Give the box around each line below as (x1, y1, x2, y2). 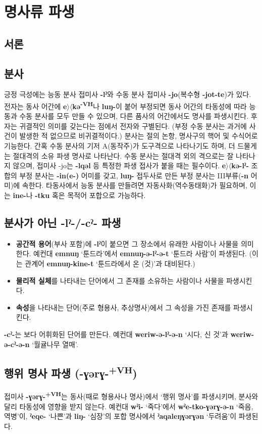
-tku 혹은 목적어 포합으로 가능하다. (35, 189, 146, 200)
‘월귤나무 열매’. (32, 339, 78, 349)
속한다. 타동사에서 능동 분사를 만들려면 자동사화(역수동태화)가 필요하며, (22, 180, 247, 190)
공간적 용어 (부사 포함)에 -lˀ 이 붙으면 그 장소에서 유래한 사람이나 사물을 (16, 238, 239, 249)
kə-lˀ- (231, 160, 249, 171)
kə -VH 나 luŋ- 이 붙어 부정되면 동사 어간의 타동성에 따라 (72, 99, 247, 111)
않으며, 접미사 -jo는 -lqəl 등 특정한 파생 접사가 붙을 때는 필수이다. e (13, 160, 226, 171)
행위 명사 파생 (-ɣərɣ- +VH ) (4, 363, 137, 381)
